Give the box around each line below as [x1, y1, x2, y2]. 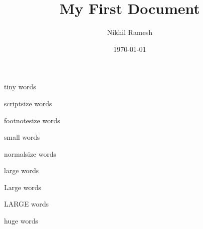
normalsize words [4, 148, 56, 159]
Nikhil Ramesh [107, 27, 153, 37]
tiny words [4, 81, 36, 92]
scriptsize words [4, 98, 52, 108]
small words [4, 132, 40, 142]
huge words [4, 216, 38, 226]
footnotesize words [4, 115, 60, 125]
